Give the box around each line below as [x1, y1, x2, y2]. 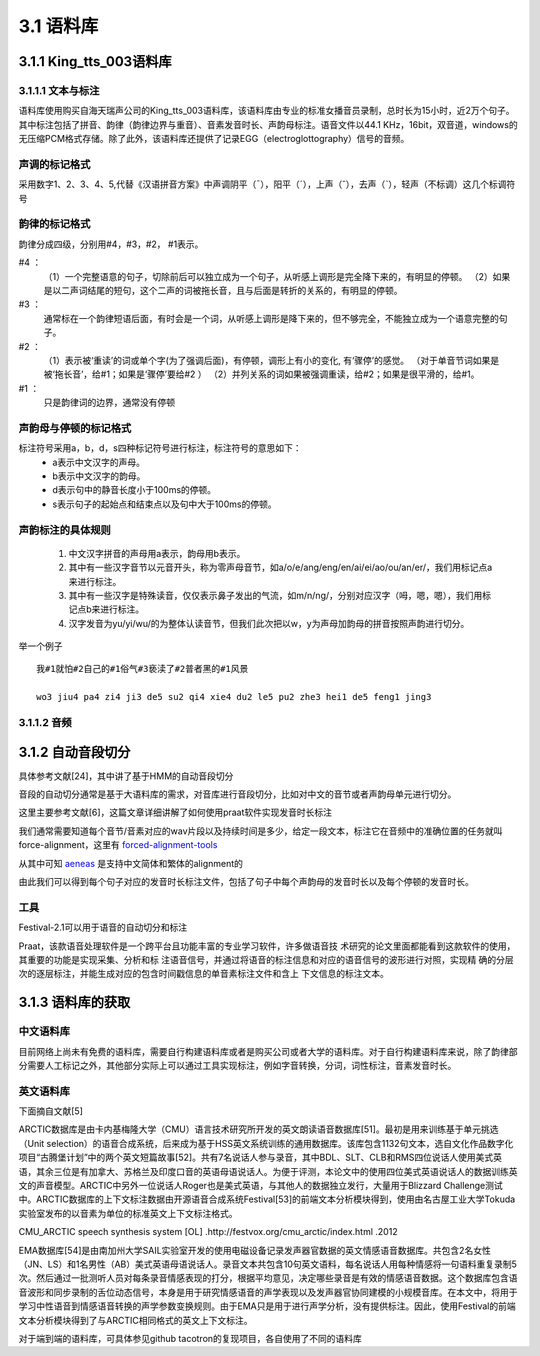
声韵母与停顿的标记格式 [18, 421, 132, 435]
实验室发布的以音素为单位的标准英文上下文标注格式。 [18, 1207, 238, 1219]
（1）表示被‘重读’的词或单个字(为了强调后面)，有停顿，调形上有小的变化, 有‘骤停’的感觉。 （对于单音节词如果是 [43, 354, 500, 366]
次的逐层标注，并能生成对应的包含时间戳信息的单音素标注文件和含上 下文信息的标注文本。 [18, 968, 389, 980]
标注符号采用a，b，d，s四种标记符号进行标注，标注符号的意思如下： [18, 442, 302, 454]
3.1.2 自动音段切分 [18, 743, 131, 760]
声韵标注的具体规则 [18, 523, 112, 537]
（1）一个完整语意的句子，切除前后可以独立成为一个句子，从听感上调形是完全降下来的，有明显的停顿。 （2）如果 [43, 270, 511, 282]
